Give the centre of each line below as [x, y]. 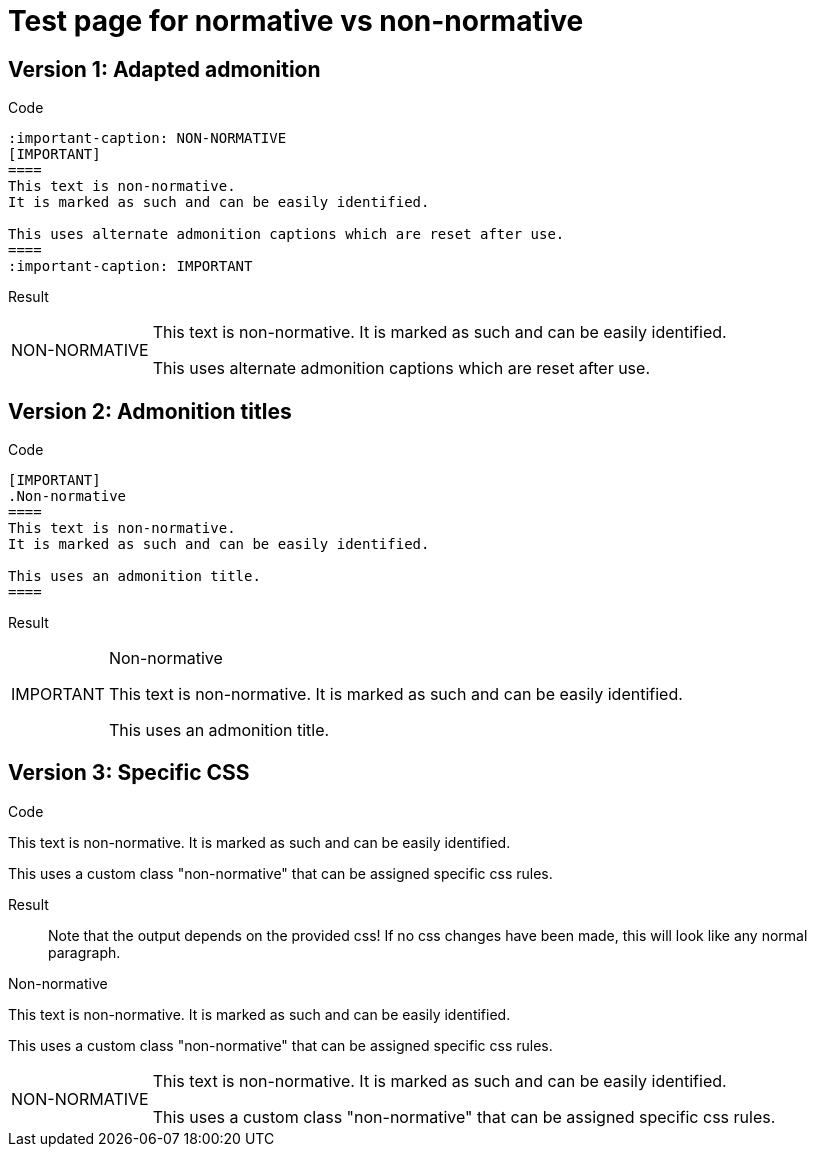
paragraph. [84, 952]
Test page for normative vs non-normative [296, 21]
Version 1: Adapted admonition [164, 69]
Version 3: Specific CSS [129, 773]
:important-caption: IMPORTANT [130, 266]
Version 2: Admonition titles [150, 411]
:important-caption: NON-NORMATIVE [147, 138]
